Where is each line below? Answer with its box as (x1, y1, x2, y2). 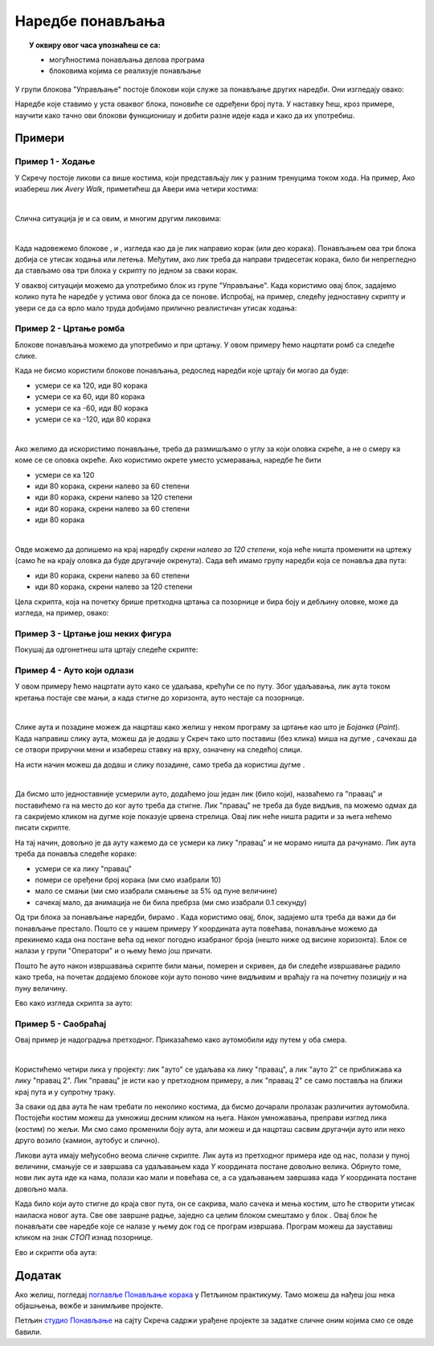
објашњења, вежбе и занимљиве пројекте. (14, 1301, 164, 1311)
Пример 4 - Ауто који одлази (14, 665, 134, 676)
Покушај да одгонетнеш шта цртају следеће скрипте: (14, 644, 199, 655)
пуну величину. (14, 983, 68, 993)
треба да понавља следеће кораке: (14, 849, 137, 858)
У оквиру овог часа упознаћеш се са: (29, 40, 161, 50)
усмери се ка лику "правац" (35, 863, 133, 873)
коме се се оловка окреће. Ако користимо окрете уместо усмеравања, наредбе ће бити (14, 455, 321, 465)
